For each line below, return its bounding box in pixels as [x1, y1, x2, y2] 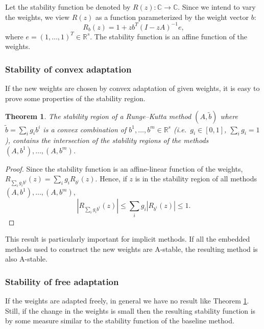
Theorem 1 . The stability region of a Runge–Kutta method [5, 111, 191, 122]
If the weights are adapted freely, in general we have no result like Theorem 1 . [5, 295, 249, 306]
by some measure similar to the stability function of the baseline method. [5, 315, 234, 326]
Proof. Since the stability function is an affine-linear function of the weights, [5, 163, 243, 174]
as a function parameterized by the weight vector [95, 11, 249, 22]
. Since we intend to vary [178, 2, 256, 12]
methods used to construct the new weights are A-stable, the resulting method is [5, 243, 258, 254]
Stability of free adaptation [5, 275, 119, 288]
